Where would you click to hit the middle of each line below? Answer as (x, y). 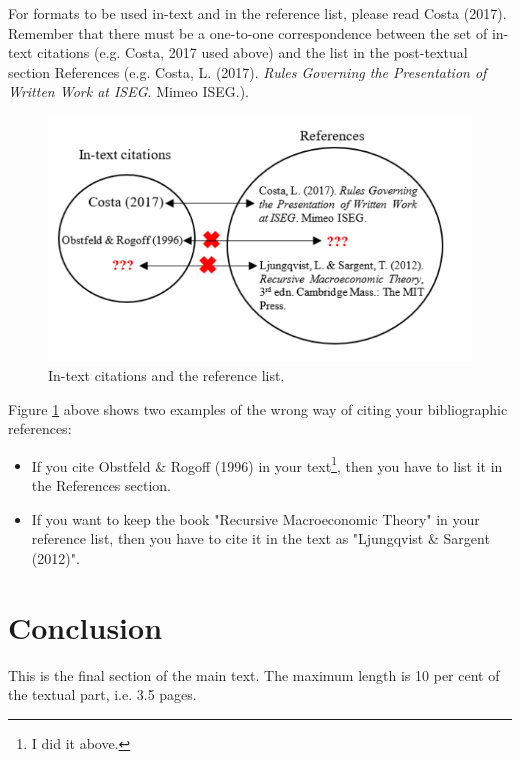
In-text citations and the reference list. (166, 374)
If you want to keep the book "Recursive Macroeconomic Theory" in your (255, 518)
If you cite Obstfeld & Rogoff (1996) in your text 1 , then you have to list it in (267, 464)
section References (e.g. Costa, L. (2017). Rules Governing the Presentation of (247, 71)
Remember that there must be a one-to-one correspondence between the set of (248, 32)
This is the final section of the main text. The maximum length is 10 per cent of (254, 674)
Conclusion (85, 626)
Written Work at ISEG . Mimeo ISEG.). (128, 91)
